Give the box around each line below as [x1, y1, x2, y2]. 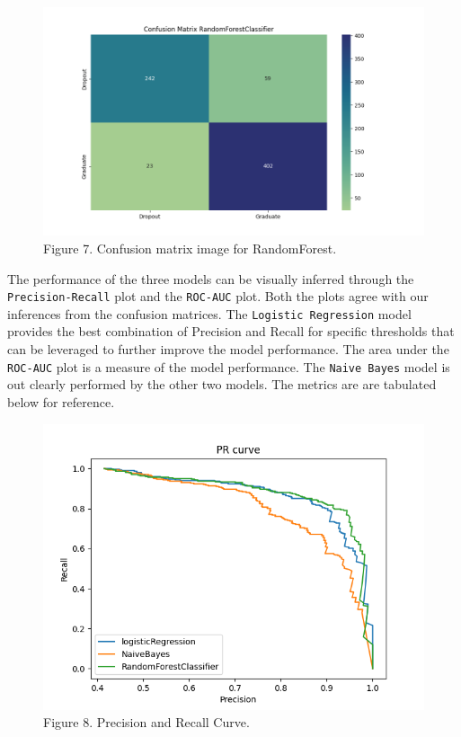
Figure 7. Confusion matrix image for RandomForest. [43, 238, 337, 257]
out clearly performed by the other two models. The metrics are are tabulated [7, 375, 437, 394]
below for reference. [7, 392, 115, 411]
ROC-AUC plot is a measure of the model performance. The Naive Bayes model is [7, 357, 450, 376]
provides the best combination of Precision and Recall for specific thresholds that [7, 322, 455, 341]
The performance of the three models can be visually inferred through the [7, 269, 414, 288]
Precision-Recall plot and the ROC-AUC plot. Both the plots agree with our [7, 287, 429, 306]
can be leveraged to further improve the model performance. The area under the [7, 340, 449, 359]
